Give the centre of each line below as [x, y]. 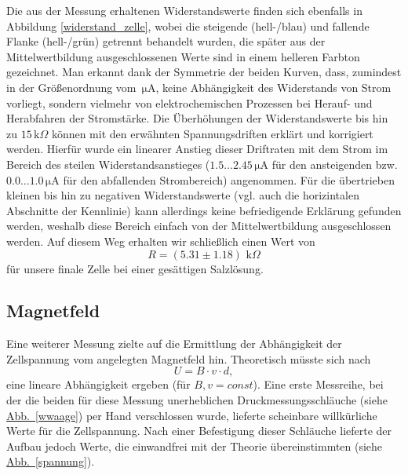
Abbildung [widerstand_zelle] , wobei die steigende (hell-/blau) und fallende [188, 26]
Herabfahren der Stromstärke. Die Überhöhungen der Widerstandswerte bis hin [197, 118]
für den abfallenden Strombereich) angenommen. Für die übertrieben [229, 179]
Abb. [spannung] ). [51, 461]
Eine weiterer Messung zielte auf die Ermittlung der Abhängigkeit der [174, 343]
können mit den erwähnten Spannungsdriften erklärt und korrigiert [212, 133]
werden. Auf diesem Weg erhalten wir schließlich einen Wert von [161, 241]
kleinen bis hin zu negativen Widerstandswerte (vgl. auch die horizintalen [183, 195]
